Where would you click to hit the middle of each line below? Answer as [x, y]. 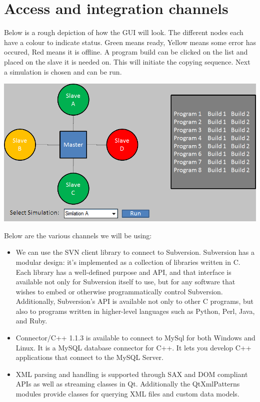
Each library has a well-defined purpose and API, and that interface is [123, 272]
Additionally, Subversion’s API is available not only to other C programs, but [134, 301]
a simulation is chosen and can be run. [63, 71]
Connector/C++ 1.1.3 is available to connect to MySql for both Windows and [135, 338]
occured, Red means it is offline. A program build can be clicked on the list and [126, 52]
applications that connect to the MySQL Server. [89, 357]
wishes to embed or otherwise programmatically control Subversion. [119, 291]
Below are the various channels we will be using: [78, 235]
